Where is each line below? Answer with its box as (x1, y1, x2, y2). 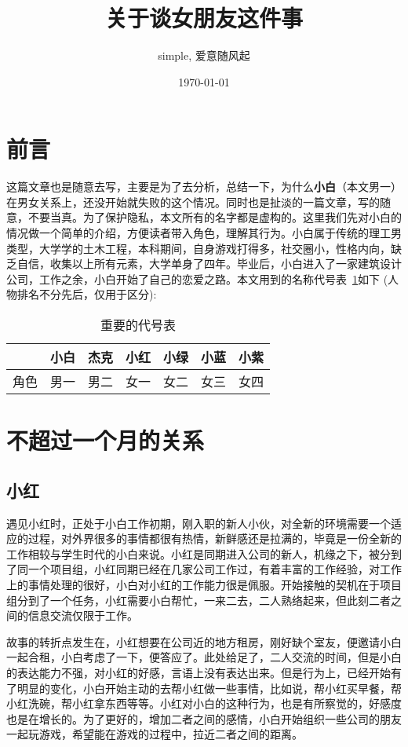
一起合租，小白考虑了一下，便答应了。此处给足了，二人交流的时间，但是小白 (6, 649, 402, 665)
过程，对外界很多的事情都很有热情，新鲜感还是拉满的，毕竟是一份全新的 (27, 530, 402, 547)
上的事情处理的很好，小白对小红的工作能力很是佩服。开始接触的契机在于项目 (6, 576, 402, 592)
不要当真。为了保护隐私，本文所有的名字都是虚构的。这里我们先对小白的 (27, 209, 402, 225)
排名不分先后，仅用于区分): (16, 286, 157, 302)
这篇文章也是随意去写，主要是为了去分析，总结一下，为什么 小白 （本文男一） (6, 178, 402, 195)
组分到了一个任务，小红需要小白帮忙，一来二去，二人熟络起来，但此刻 (6, 591, 369, 608)
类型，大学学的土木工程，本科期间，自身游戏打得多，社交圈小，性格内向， (6, 240, 391, 256)
